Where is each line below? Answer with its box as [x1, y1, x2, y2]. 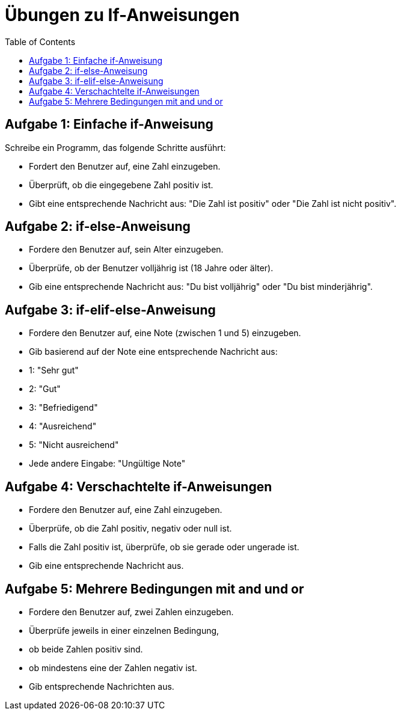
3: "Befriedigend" [29, 402, 98, 413]
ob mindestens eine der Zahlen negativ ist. [29, 662, 197, 673]
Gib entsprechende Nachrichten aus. [29, 681, 174, 692]
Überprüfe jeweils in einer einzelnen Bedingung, [29, 625, 219, 636]
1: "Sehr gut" [29, 365, 79, 376]
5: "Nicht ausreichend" [29, 440, 119, 450]
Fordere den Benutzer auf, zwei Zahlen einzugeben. [29, 606, 234, 617]
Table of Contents [5, 36, 76, 47]
